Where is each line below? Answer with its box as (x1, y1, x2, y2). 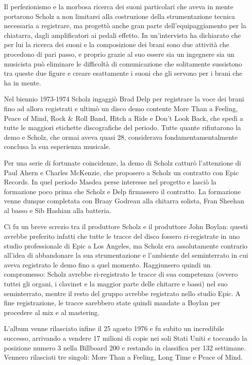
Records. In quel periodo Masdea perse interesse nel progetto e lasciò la (4, 177, 217, 187)
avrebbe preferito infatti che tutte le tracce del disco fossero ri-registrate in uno (4, 231, 240, 241)
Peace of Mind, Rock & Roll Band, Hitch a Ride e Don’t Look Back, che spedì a (4, 113, 243, 123)
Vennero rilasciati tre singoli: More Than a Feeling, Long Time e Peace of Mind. (4, 352, 243, 362)
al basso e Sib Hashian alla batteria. (4, 205, 111, 215)
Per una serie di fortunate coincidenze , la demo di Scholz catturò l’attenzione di (4, 157, 241, 167)
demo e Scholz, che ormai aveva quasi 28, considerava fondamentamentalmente (4, 132, 238, 142)
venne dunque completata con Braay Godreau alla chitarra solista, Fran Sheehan (4, 196, 244, 206)
